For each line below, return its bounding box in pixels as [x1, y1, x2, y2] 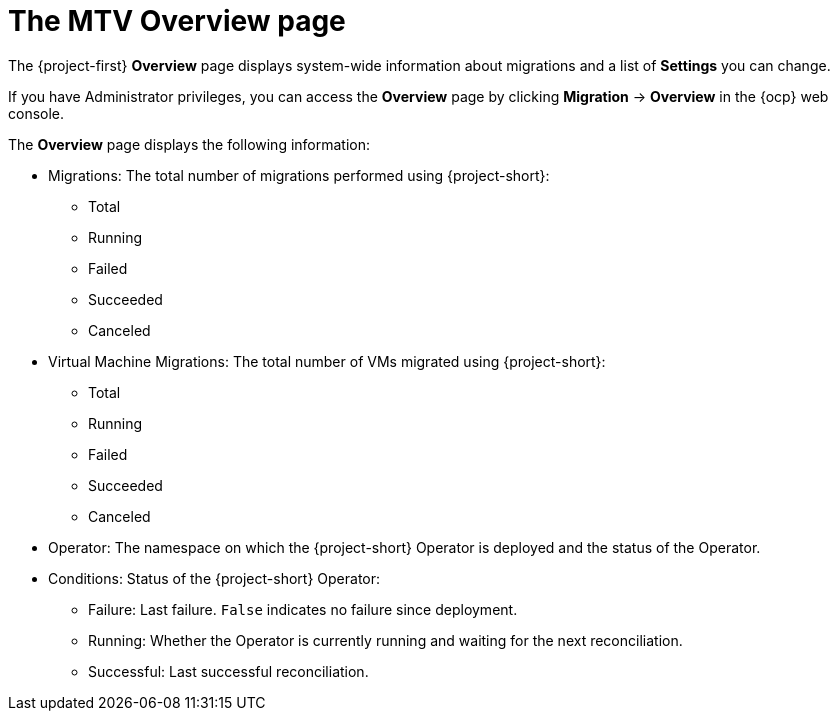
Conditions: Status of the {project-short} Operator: [48, 569, 381, 587]
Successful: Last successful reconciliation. [88, 662, 369, 680]
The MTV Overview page [8, 4, 346, 38]
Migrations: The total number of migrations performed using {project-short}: [48, 166, 550, 184]
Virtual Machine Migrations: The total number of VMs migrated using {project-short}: [48, 352, 606, 370]
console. [8, 104, 65, 122]
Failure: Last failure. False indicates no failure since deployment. [88, 600, 518, 618]
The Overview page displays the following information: [8, 135, 371, 153]
